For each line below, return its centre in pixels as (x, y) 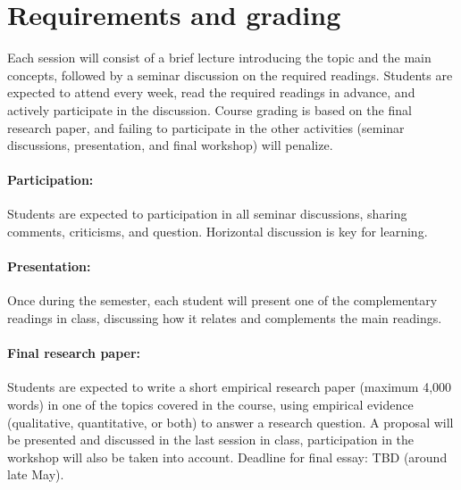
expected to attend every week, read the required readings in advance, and (211, 92)
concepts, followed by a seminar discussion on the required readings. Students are (230, 75)
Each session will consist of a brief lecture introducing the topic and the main (219, 58)
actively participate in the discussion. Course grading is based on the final (210, 109)
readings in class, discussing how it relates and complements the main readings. (225, 318)
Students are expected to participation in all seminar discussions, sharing (207, 214)
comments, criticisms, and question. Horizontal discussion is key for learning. (218, 232)
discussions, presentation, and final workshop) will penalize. (170, 145)
